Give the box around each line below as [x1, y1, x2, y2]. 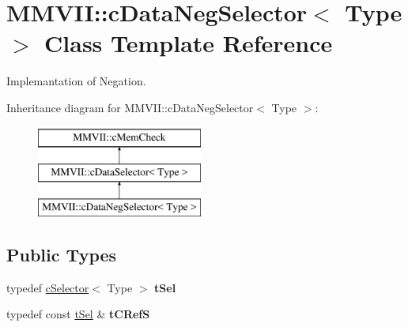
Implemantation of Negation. [6, 73, 146, 89]
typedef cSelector [6, 279, 89, 295]
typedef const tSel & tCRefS [6, 306, 150, 322]
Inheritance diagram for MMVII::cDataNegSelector [6, 99, 254, 115]
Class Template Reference [44, 27, 333, 59]
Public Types [6, 242, 117, 266]
